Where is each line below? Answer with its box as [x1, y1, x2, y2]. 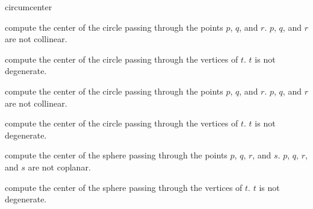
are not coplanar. [28, 160, 91, 173]
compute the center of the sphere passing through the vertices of [5, 181, 243, 193]
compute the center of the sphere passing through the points [5, 149, 228, 161]
